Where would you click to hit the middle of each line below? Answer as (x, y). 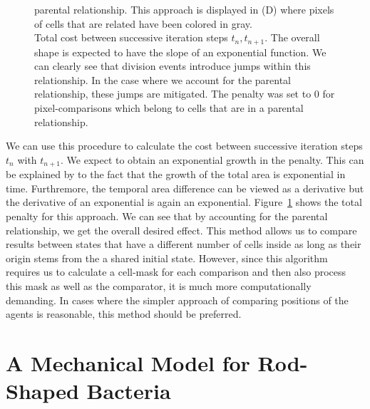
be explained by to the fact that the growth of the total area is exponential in (176, 174)
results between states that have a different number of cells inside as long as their (184, 244)
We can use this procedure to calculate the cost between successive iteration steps (184, 146)
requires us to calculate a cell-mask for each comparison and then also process (176, 272)
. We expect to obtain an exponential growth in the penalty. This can (212, 159)
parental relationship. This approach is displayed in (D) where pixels (184, 9)
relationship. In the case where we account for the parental (163, 79)
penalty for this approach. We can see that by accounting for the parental (167, 216)
